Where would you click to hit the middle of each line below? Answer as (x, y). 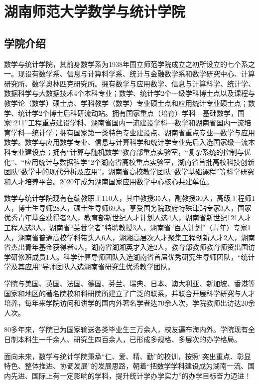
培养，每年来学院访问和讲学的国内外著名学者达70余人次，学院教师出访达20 (126, 303)
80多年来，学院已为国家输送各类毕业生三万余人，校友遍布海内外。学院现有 (126, 329)
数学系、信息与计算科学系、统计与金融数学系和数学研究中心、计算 (147, 74)
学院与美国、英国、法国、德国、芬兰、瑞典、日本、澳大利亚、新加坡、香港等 (129, 283)
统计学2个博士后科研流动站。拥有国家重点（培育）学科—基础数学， (128, 113)
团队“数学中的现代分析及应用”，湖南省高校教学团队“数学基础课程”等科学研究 (129, 172)
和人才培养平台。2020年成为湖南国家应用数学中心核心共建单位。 (109, 181)
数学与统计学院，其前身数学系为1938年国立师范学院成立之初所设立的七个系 (126, 64)
